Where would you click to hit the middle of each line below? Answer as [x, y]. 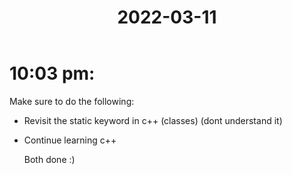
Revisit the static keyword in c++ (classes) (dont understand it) [153, 120]
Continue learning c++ [70, 140]
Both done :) [49, 159]
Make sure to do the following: [72, 101]
